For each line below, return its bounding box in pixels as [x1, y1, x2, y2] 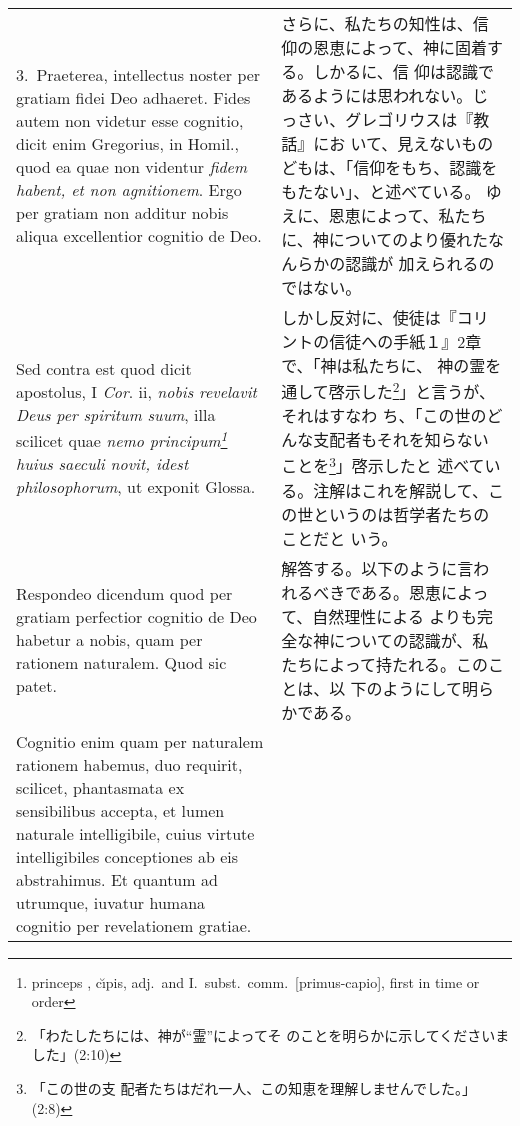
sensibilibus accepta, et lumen [16, 798, 225, 822]
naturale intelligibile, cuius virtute [16, 821, 255, 845]
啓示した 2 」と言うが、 [328, 377, 496, 404]
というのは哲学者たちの [313, 502, 490, 526]
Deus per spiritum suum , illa [16, 402, 216, 426]
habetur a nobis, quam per [16, 628, 203, 652]
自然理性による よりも [312, 604, 477, 628]
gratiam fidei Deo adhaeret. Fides [16, 86, 251, 109]
